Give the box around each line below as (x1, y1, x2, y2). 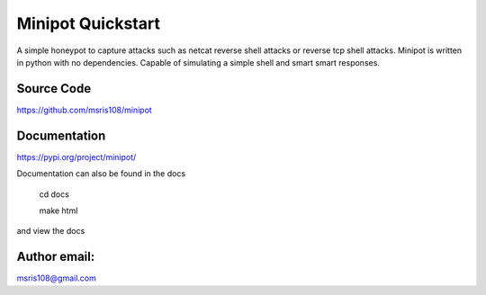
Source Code (16, 81, 92, 96)
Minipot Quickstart (16, 13, 161, 33)
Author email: (16, 249, 95, 264)
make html (39, 205, 78, 216)
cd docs (39, 189, 69, 200)
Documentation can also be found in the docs (16, 168, 186, 179)
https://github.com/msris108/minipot (16, 104, 152, 115)
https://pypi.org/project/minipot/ (16, 151, 137, 162)
